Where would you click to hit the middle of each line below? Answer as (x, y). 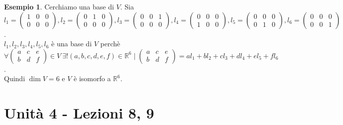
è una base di (72, 44)
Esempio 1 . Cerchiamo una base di (59, 6)
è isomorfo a (92, 78)
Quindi (15, 78)
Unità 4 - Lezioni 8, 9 (79, 113)
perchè (110, 44)
